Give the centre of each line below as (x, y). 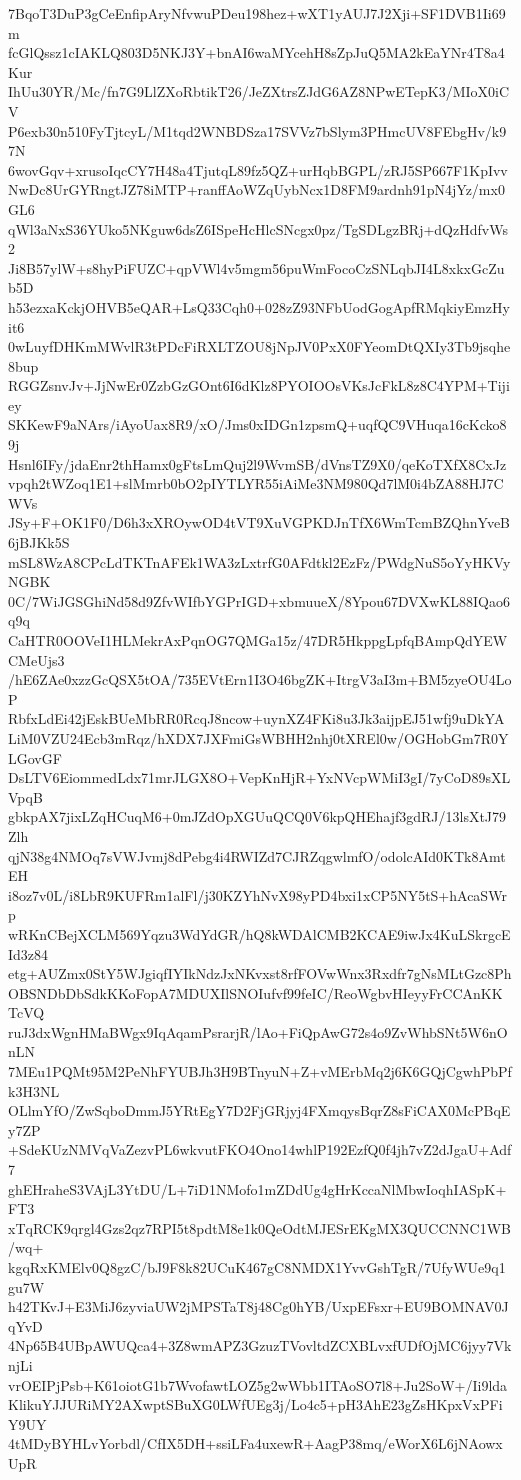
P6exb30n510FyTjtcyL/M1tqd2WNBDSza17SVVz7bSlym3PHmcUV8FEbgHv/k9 (257, 130)
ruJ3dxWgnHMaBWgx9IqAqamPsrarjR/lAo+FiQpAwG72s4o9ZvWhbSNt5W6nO (258, 1031)
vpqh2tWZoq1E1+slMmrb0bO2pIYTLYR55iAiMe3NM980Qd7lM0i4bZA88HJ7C (256, 483)
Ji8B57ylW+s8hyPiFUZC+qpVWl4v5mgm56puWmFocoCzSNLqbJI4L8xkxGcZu (256, 267)
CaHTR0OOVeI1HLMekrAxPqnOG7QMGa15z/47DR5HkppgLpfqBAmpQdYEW (258, 640)
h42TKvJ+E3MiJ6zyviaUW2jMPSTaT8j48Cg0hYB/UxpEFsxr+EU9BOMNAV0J (258, 1306)
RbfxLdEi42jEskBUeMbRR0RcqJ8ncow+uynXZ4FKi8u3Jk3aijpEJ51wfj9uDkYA (256, 718)
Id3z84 (28, 953)
